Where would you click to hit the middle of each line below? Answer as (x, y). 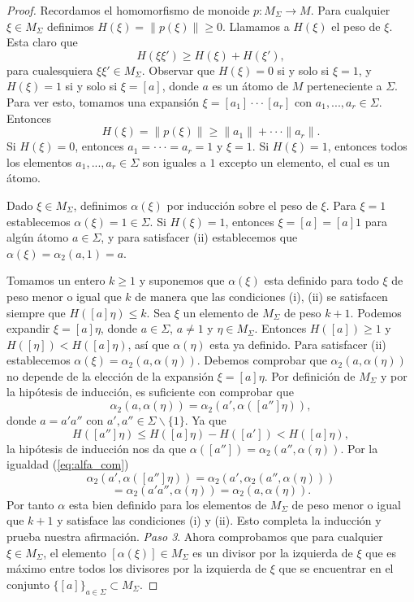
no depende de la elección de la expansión (110, 375)
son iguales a (174, 161)
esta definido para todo (321, 280)
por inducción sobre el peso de (242, 205)
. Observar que (178, 70)
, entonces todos (367, 146)
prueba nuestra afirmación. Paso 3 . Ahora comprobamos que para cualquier (195, 537)
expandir (28, 328)
